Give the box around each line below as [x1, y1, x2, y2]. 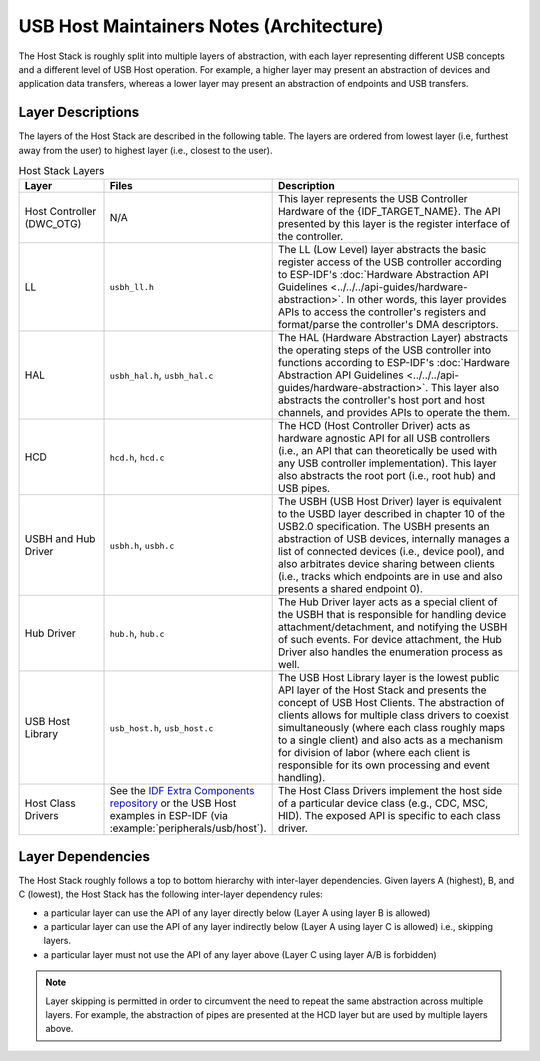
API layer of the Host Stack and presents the [277, 683, 487, 697]
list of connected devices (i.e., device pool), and [277, 545, 505, 559]
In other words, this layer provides [346, 293, 507, 307]
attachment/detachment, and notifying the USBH [277, 620, 508, 634]
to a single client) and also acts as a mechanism [277, 733, 504, 747]
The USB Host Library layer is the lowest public [277, 671, 500, 685]
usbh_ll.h [109, 281, 155, 292]
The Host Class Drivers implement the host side [277, 784, 503, 798]
